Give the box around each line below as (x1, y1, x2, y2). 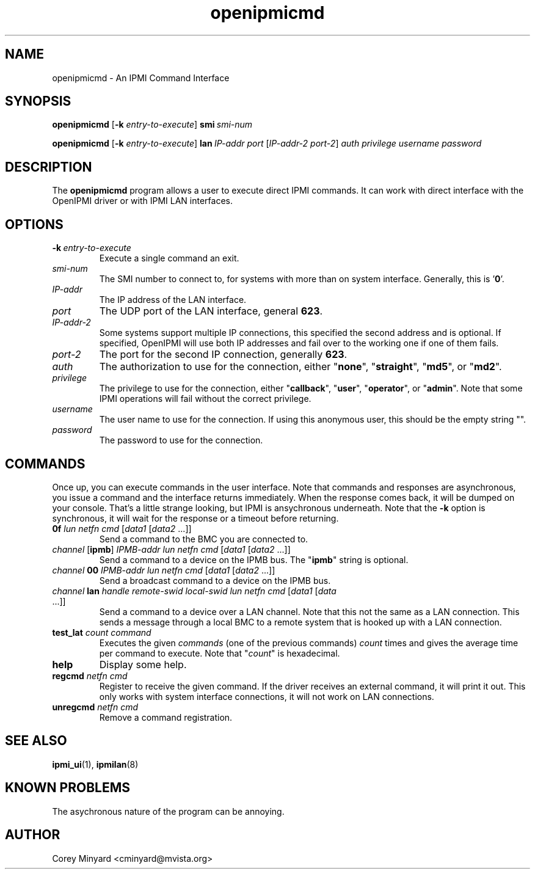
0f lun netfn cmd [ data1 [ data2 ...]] (52, 523, 192, 534)
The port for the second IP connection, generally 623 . (99, 348, 348, 361)
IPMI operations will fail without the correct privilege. (99, 393, 311, 404)
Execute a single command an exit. (99, 253, 239, 264)
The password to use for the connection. (99, 435, 263, 446)
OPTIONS (5, 216, 64, 232)
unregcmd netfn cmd (52, 701, 139, 712)
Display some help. (99, 658, 187, 671)
